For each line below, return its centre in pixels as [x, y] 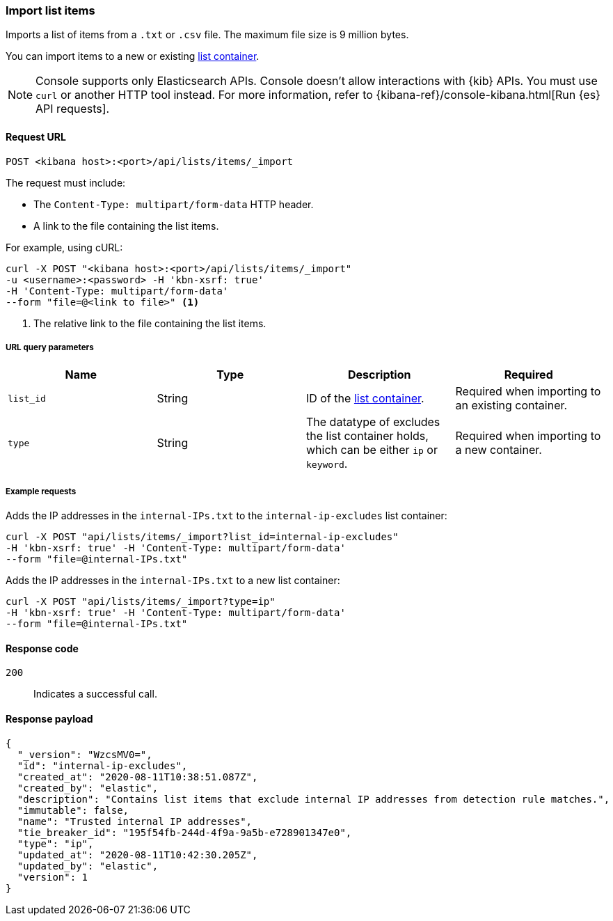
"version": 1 [53, 877]
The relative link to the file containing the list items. [150, 323]
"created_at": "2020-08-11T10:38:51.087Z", [137, 777]
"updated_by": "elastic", [88, 866]
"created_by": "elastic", [88, 788]
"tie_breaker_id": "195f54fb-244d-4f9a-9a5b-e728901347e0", [184, 832]
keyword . [327, 464]
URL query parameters [50, 347]
